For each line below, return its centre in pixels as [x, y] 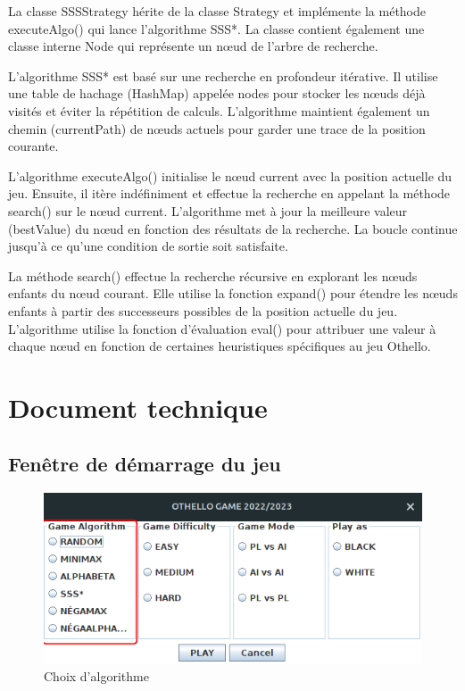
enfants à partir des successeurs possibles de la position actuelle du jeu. [203, 310]
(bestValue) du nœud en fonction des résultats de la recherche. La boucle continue [233, 228]
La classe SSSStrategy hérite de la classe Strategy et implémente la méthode [217, 11]
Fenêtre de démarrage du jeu [145, 464]
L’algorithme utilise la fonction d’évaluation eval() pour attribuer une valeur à [222, 328]
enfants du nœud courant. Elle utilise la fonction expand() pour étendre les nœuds [233, 293]
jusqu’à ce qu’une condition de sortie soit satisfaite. [148, 246]
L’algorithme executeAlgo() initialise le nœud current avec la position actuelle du [230, 175]
